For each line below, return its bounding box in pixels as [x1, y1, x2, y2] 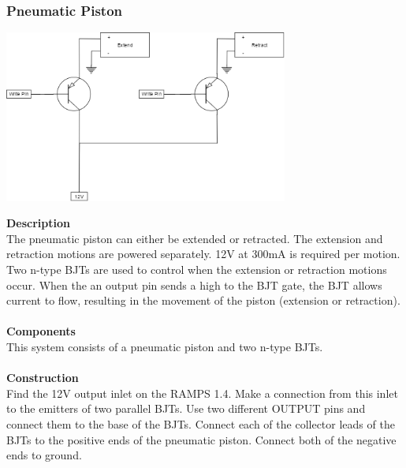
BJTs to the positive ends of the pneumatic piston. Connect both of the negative [6, 431, 397, 447]
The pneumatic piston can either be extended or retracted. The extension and [6, 230, 383, 246]
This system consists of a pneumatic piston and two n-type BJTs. [6, 339, 323, 354]
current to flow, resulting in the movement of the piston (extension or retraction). [6, 292, 400, 309]
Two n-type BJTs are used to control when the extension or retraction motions [6, 261, 387, 278]
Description [6, 215, 71, 231]
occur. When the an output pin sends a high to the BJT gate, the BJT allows [6, 276, 382, 293]
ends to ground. [6, 447, 82, 463]
